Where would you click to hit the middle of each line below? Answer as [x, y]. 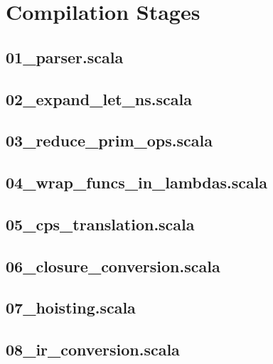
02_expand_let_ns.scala [99, 98]
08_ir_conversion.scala [93, 349]
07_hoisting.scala [71, 307]
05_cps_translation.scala [100, 224]
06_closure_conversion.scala [113, 266]
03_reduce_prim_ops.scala [109, 140]
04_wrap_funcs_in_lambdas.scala [137, 182]
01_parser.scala [65, 57]
